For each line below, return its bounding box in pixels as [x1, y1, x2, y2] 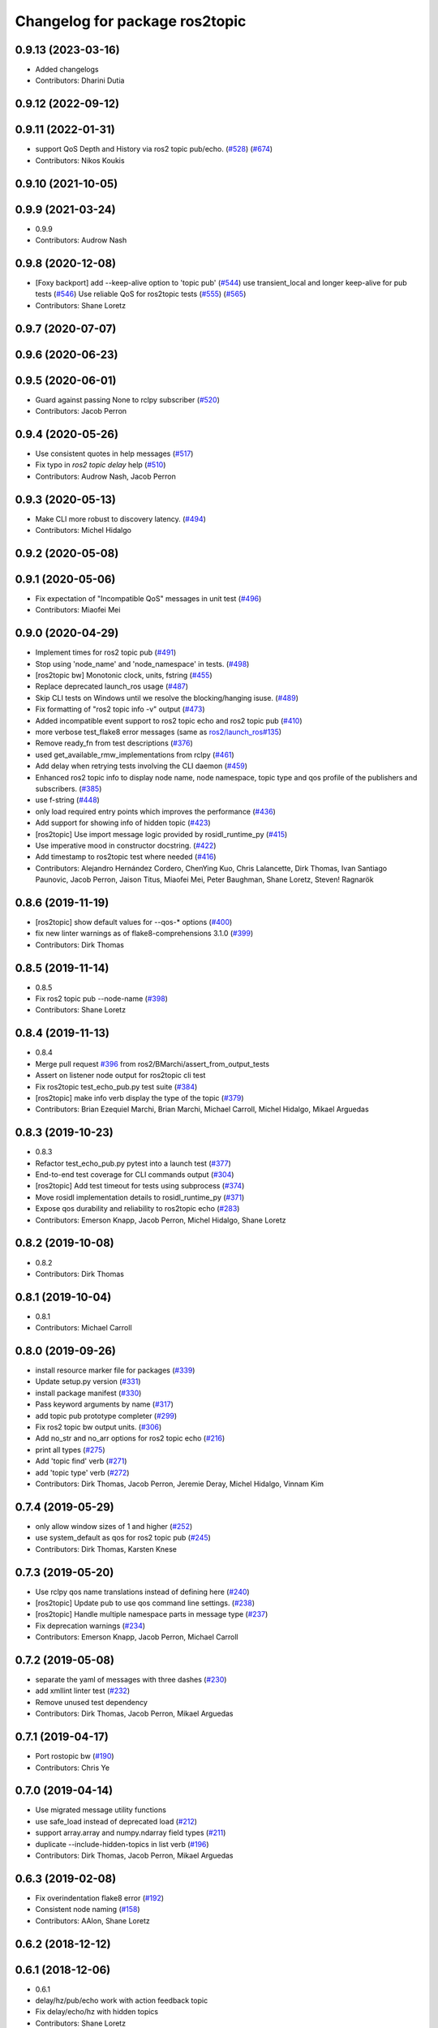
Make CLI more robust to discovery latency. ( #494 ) [35, 513, 207, 523]
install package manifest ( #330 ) [35, 1388, 142, 1398]
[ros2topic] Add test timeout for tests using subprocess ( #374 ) [35, 1181, 245, 1191]
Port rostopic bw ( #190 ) [35, 1751, 114, 1761]
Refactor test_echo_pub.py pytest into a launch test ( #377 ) [35, 1158, 231, 1168]
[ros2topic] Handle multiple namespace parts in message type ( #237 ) [35, 1609, 268, 1619]
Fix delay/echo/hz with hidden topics [35, 2007, 158, 2017]
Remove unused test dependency [35, 1697, 148, 1707]
